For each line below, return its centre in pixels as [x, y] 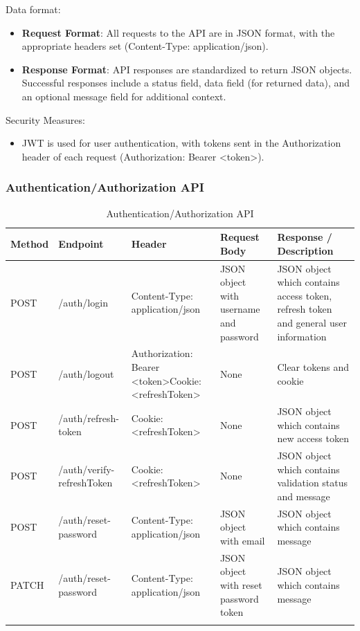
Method [30, 243]
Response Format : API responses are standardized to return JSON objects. [187, 69]
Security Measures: [45, 119]
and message [304, 496]
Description [305, 250]
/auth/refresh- [89, 418]
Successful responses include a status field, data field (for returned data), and [186, 83]
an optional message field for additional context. [124, 96]
